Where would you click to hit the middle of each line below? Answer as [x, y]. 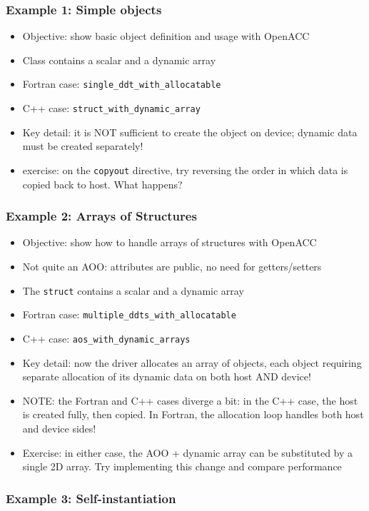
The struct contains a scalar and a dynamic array [133, 290]
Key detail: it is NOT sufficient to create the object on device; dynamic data [190, 132]
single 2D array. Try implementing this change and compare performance [182, 466]
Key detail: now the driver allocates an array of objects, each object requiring [192, 362]
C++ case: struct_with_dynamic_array [111, 108]
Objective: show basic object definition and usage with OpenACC [166, 36]
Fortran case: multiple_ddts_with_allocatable [129, 314]
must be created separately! [83, 146]
